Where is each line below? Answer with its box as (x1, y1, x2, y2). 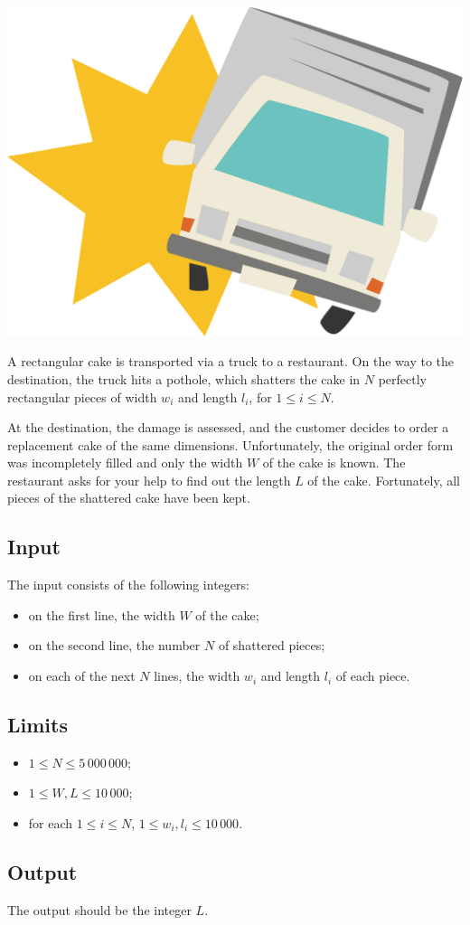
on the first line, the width (28, 605, 175, 624)
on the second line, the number (28, 636, 201, 655)
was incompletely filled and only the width (7, 453, 243, 472)
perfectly (378, 369, 427, 388)
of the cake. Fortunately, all (307, 470, 460, 489)
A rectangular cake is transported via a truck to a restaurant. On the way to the (7, 352, 454, 371)
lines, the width (154, 666, 240, 685)
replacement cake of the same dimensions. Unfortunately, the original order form (7, 435, 454, 454)
